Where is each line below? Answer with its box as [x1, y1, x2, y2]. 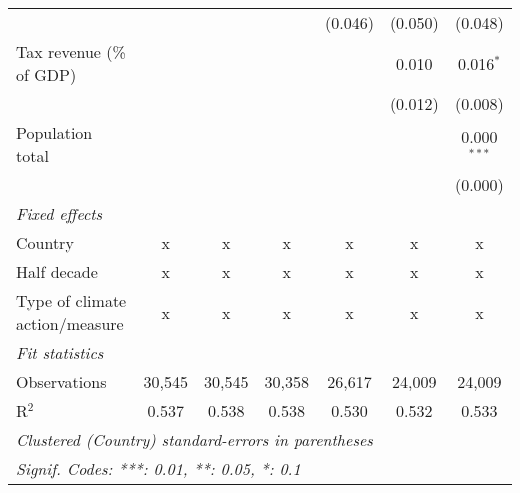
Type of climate [16, 289, 127, 312]
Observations [16, 370, 107, 393]
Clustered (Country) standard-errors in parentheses [16, 428, 373, 451]
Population [16, 121, 93, 144]
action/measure [16, 312, 124, 335]
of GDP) [16, 63, 77, 86]
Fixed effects [16, 202, 103, 225]
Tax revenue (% [16, 40, 126, 63]
